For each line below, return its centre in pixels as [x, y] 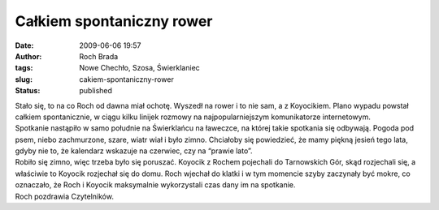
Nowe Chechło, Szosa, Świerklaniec [140, 68]
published [96, 91]
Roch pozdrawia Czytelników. [64, 196]
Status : [28, 91]
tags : [24, 68]
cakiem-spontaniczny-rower [126, 79]
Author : [28, 56]
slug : [24, 79]
